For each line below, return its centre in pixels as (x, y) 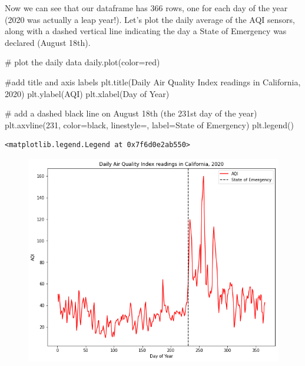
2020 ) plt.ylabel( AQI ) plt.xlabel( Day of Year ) (87, 93)
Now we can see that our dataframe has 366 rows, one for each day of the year (146, 8)
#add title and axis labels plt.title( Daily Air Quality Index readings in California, (153, 81)
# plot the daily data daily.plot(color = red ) (82, 62)
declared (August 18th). (48, 42)
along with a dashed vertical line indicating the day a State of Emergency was (146, 31)
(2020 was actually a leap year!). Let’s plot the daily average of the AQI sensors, (150, 19)
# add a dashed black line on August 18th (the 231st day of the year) (131, 113)
